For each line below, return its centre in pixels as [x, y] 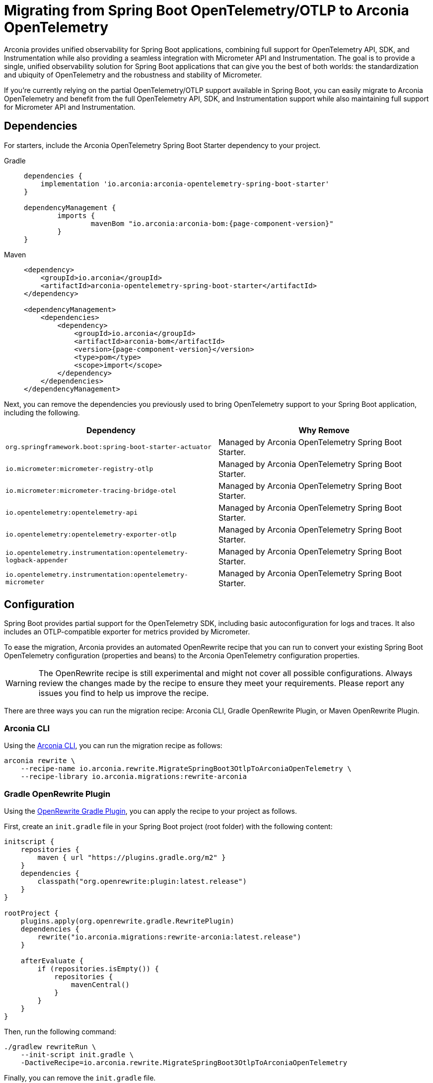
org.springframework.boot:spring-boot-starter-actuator [108, 447]
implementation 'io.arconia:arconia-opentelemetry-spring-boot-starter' [185, 184]
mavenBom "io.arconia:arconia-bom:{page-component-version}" [212, 223]
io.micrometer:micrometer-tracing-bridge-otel [91, 491]
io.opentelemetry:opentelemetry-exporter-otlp [91, 535]
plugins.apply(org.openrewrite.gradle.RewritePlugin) [127, 921]
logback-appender [37, 560]
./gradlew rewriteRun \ [50, 1046]
